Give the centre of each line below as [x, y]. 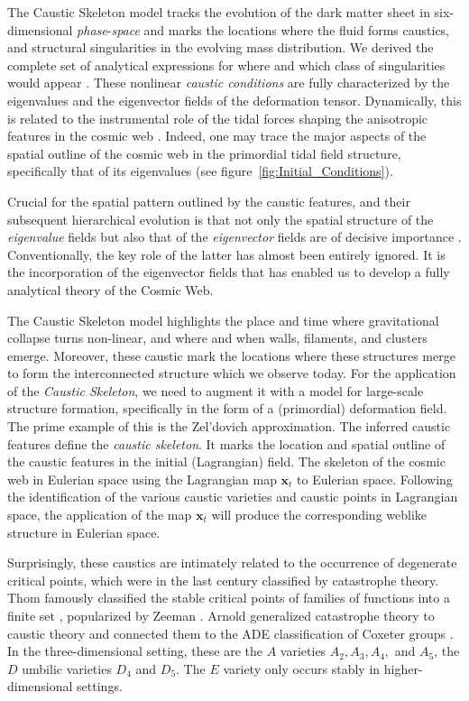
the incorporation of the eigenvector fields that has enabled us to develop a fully [229, 272]
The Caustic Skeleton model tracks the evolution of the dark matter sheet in [219, 12]
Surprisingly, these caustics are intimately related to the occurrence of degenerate [232, 563]
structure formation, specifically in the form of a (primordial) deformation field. [227, 408]
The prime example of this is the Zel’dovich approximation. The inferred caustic [229, 426]
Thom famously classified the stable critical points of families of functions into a [229, 598]
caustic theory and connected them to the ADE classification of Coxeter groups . [230, 633]
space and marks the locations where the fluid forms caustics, [280, 29]
